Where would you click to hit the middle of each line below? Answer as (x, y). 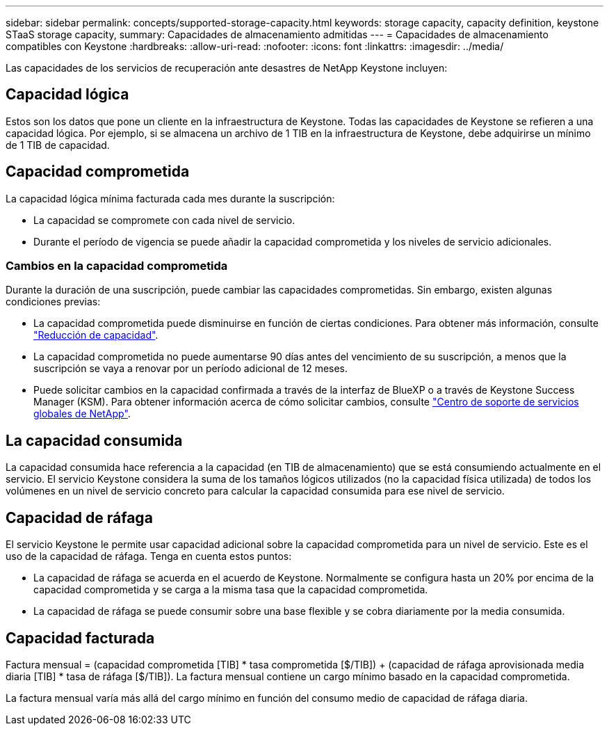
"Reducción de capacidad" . (96, 335)
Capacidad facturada (80, 638)
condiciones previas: (53, 302)
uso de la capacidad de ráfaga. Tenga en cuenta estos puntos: (149, 556)
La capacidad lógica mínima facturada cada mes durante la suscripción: (170, 198)
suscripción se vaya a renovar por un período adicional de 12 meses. (191, 369)
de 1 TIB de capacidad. (58, 145)
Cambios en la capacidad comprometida (117, 266)
